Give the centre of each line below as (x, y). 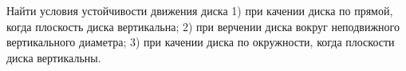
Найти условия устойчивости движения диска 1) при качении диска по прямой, (200, 10)
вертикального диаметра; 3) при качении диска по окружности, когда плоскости (201, 42)
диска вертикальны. (54, 57)
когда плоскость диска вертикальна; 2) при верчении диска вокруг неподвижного (203, 26)
